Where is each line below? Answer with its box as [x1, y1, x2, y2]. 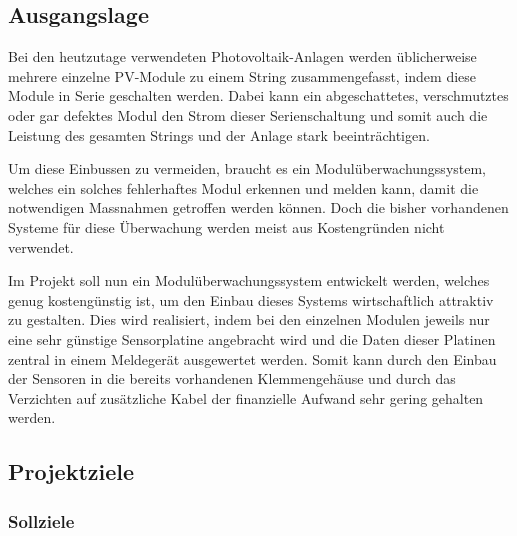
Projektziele [8, 456, 135, 487]
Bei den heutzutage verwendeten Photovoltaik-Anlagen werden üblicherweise [8, 46, 477, 67]
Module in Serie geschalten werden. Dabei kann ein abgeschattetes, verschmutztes [8, 85, 509, 106]
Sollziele [8, 508, 75, 533]
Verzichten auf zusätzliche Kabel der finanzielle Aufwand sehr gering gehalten [8, 387, 484, 408]
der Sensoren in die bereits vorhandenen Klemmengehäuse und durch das [8, 368, 456, 389]
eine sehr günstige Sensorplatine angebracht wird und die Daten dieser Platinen [8, 328, 496, 349]
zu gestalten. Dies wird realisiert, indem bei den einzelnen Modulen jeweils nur [8, 309, 490, 330]
